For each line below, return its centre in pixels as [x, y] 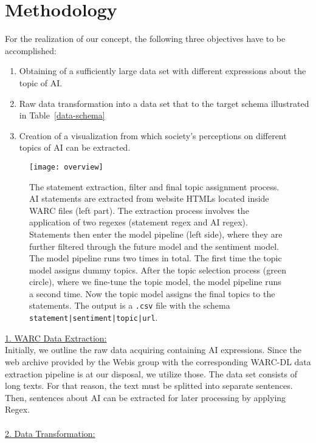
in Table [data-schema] [62, 115]
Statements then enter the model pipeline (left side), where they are [156, 234]
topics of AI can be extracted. [75, 147]
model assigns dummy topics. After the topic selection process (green [158, 270]
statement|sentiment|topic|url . [94, 318]
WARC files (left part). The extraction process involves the [139, 210]
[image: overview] [66, 167]
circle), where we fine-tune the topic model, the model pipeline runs [155, 282]
